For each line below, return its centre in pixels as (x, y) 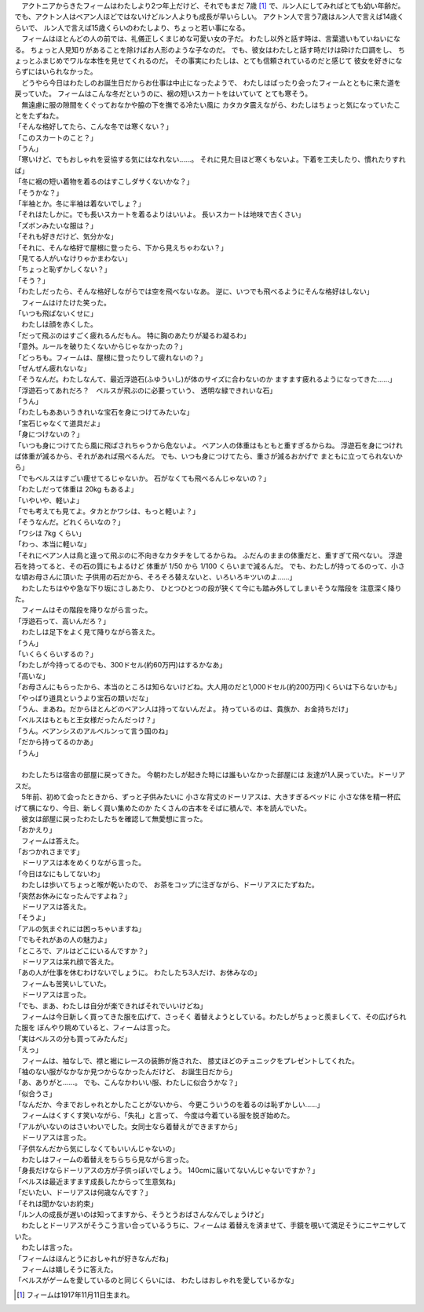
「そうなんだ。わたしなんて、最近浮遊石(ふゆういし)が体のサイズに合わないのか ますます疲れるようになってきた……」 (205, 379)
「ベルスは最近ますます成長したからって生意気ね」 (97, 1181)
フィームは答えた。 (52, 841)
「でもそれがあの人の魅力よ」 (63, 940)
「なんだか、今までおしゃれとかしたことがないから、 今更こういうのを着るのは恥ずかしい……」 (169, 1105)
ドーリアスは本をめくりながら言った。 (83, 863)
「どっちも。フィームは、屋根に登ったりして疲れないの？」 (111, 357)
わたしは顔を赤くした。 (59, 324)
